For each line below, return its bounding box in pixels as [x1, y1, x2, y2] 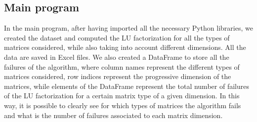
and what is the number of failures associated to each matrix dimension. [4, 110, 223, 120]
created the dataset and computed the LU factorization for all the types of [4, 32, 230, 42]
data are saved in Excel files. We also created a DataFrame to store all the [4, 51, 229, 62]
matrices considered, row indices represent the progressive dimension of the [4, 71, 231, 81]
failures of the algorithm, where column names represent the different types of [4, 61, 240, 72]
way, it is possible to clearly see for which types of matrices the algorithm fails [4, 100, 241, 110]
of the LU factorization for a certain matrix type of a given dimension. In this [4, 90, 240, 101]
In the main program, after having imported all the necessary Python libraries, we [4, 23, 253, 33]
